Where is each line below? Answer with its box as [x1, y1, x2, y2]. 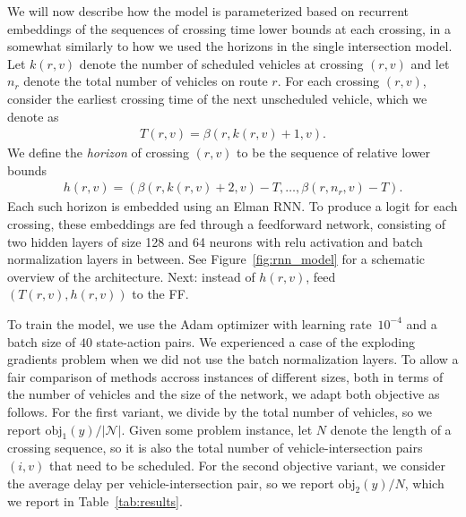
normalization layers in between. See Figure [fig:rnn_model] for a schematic [7, 250, 426, 268]
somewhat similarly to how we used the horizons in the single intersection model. [7, 37, 453, 55]
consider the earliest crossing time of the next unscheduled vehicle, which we [7, 89, 427, 107]
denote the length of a [330, 420, 452, 438]
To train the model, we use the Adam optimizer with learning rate [7, 314, 372, 333]
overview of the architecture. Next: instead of [7, 267, 255, 285]
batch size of [7, 332, 76, 351]
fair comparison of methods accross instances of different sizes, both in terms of [7, 367, 444, 386]
